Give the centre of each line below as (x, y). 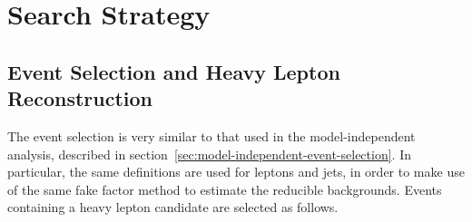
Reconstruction (80, 98)
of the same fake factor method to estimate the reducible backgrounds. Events (225, 189)
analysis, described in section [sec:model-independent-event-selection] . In (210, 154)
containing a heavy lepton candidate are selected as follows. (173, 207)
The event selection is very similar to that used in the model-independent (211, 135)
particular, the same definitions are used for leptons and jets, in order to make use (236, 172)
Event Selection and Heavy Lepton (174, 71)
